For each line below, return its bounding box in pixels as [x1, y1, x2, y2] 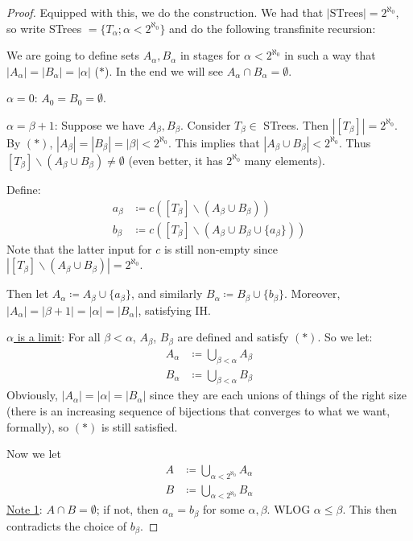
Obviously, [6, 386, 58, 403]
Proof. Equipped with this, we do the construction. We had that [6, 4, 324, 20]
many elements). [244, 151, 325, 168]
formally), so [6, 418, 69, 435]
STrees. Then [263, 116, 328, 133]
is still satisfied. [101, 418, 178, 435]
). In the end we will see [105, 62, 224, 79]
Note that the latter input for [6, 240, 152, 257]
